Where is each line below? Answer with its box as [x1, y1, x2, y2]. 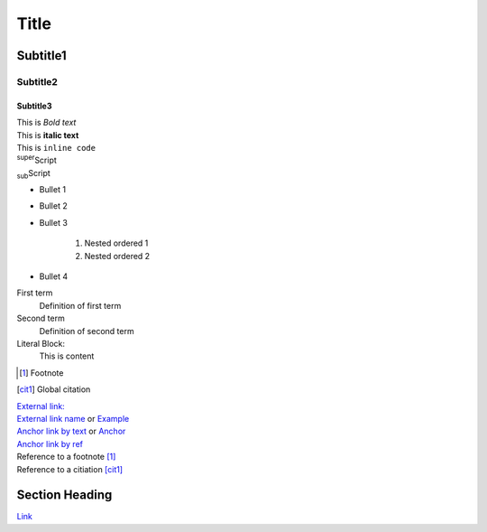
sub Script [16, 167, 51, 181]
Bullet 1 [39, 184, 67, 195]
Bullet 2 [39, 201, 68, 211]
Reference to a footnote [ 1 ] [16, 452, 116, 462]
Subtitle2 [16, 75, 59, 88]
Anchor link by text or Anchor [16, 425, 126, 437]
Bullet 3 [39, 217, 68, 228]
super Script [16, 154, 58, 166]
